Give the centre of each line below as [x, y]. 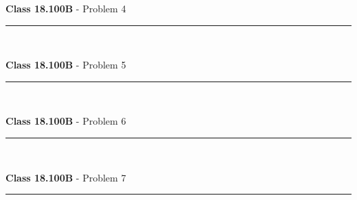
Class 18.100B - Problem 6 [66, 121]
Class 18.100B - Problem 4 [66, 8]
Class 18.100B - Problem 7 [66, 177]
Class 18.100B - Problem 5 [66, 65]
